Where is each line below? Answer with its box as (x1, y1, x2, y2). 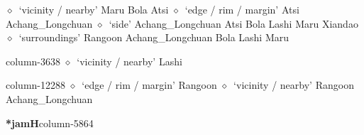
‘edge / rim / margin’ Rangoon (82, 77, 217, 92)
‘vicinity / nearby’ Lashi (77, 53, 182, 68)
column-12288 (6, 77, 65, 92)
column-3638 (6, 53, 60, 68)
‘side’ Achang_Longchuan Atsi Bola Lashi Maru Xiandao (109, 16, 358, 31)
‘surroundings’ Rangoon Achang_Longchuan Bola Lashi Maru (18, 30, 289, 45)
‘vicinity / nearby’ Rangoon (233, 77, 354, 92)
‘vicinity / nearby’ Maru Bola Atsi (18, 2, 169, 16)
